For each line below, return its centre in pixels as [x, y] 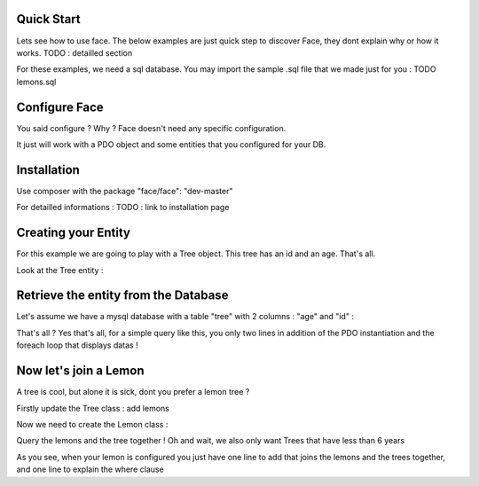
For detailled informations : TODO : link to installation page [123, 208]
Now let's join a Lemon [80, 371]
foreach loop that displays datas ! [77, 345]
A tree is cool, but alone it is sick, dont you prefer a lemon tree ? [133, 392]
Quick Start [48, 19]
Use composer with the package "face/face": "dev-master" [125, 191]
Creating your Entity [73, 233]
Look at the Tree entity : [60, 270]
